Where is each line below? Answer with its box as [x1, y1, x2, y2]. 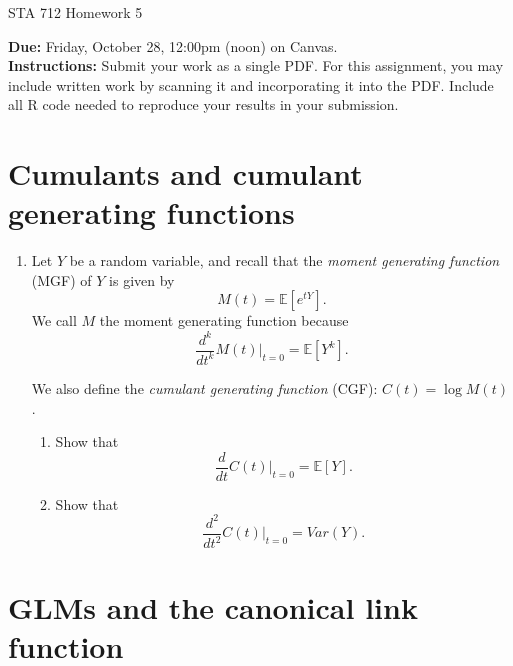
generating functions [8, 192, 295, 233]
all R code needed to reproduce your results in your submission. [8, 94, 399, 115]
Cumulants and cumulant [8, 153, 363, 194]
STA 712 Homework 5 [8, 2, 143, 22]
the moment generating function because [99, 310, 349, 331]
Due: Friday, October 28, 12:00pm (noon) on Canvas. [8, 35, 338, 56]
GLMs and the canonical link [8, 586, 418, 627]
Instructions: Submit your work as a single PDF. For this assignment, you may [8, 55, 504, 76]
